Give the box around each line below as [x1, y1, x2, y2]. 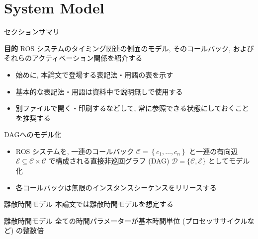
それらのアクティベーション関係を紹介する [4, 53, 143, 63]
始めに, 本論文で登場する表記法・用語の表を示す [15, 69, 173, 80]
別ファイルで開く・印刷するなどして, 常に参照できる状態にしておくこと [15, 103, 249, 113]
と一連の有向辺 [189, 146, 238, 156]
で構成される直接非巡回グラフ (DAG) [48, 156, 170, 166]
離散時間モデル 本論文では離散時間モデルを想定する [4, 199, 173, 209]
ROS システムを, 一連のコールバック [15, 146, 134, 156]
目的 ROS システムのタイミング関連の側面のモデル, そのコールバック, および [4, 43, 254, 53]
